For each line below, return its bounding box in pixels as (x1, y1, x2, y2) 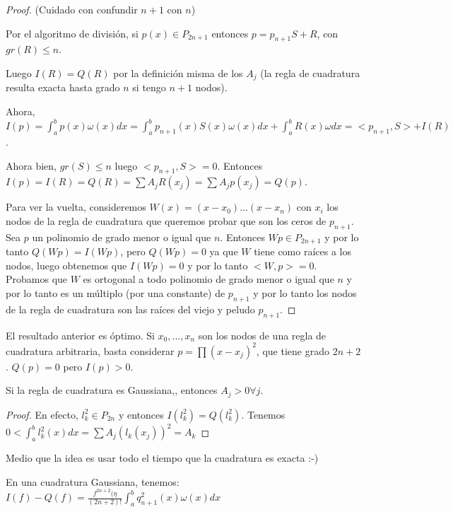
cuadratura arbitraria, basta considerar (6, 343, 175, 358)
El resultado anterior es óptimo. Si (6, 327, 155, 342)
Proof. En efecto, (6, 407, 78, 421)
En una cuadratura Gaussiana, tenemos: (6, 474, 180, 489)
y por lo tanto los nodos (253, 285, 357, 300)
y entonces (118, 407, 164, 421)
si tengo (132, 80, 166, 95)
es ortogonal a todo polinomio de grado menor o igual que (83, 272, 334, 286)
